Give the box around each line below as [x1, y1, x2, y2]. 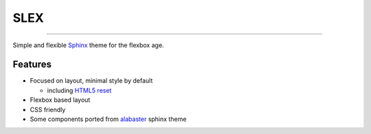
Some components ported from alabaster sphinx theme [30, 115, 187, 123]
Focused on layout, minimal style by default [30, 77, 153, 85]
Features [12, 59, 52, 70]
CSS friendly [30, 105, 66, 113]
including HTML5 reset [47, 86, 112, 94]
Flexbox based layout [30, 96, 91, 104]
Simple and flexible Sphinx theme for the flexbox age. [12, 41, 164, 49]
